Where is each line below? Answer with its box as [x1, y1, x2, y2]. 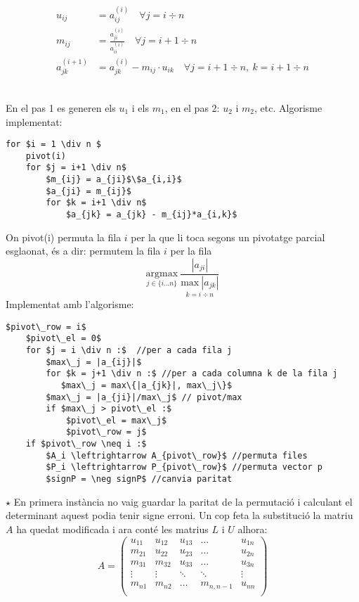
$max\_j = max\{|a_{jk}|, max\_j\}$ [60, 380, 233, 390]
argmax [145, 269, 178, 279]
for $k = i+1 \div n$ [46, 198, 147, 208]
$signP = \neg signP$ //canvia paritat [46, 474, 233, 485]
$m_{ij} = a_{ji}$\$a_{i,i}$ [46, 174, 182, 185]
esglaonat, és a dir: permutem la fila [6, 243, 161, 258]
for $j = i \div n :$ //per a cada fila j [25, 345, 233, 355]
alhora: [237, 521, 268, 536]
